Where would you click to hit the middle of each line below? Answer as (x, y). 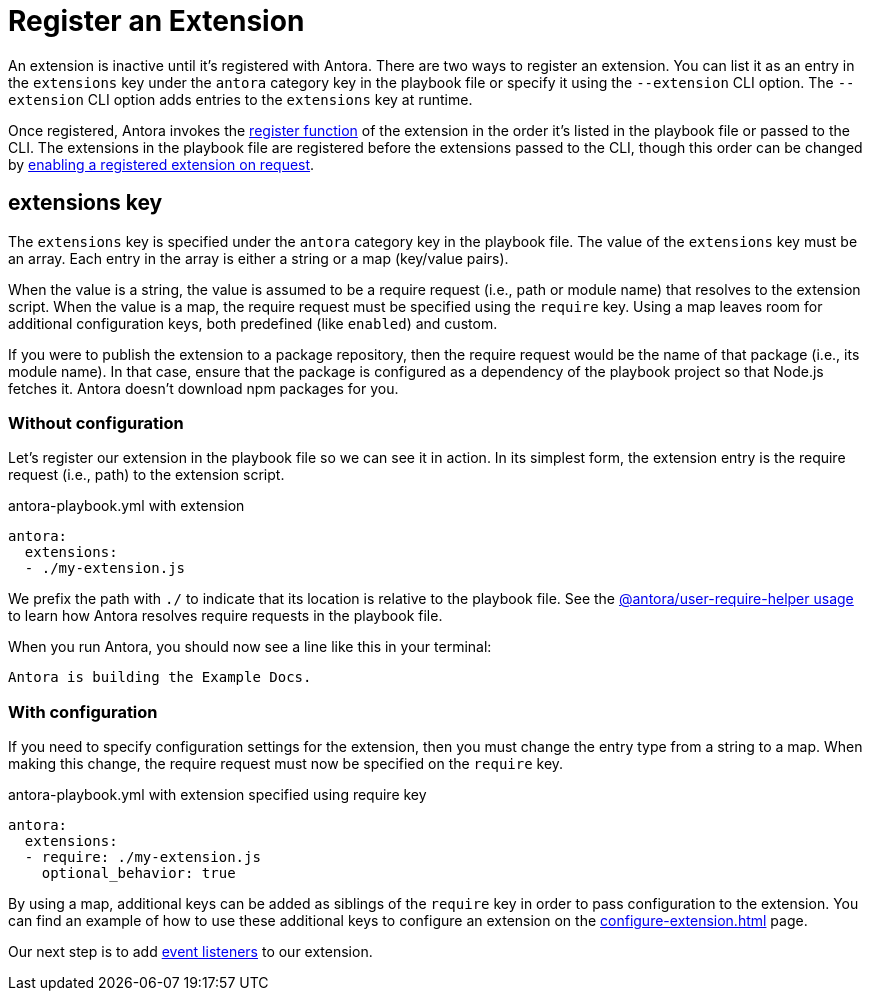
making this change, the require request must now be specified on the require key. (286, 764)
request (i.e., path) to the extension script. (146, 475)
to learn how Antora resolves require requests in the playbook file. (225, 616)
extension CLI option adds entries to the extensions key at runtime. (240, 99)
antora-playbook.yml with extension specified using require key (217, 795)
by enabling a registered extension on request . (161, 164)
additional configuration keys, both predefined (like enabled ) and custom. (253, 323)
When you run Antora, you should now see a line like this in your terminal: (250, 647)
